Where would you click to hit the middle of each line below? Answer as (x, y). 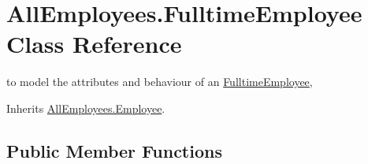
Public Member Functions (114, 150)
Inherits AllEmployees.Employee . (86, 108)
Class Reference (94, 44)
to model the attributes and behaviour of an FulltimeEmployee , (160, 82)
